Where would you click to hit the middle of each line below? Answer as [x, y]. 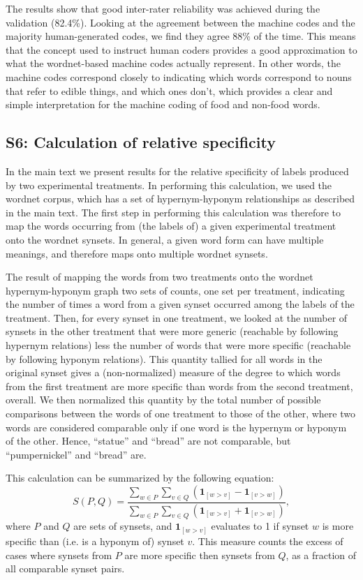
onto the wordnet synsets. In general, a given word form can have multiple [165, 239]
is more [338, 526]
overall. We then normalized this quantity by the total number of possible [163, 400]
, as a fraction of [321, 555]
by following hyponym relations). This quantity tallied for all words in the [164, 358]
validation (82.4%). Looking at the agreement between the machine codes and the [180, 22]
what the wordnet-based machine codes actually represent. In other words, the [173, 63]
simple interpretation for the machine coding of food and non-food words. [163, 104]
